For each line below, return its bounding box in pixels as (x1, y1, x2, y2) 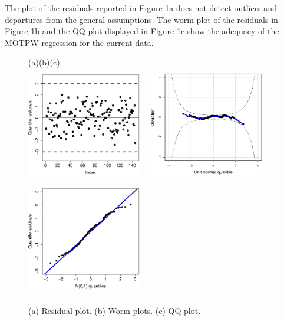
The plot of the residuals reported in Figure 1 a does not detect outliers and (5, 2, 277, 14)
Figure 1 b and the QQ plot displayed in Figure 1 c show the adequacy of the (5, 25, 279, 37)
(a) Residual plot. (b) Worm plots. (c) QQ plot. (28, 304, 201, 317)
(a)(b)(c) (28, 56, 60, 68)
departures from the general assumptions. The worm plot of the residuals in (5, 13, 278, 25)
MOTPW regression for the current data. (5, 36, 154, 48)
